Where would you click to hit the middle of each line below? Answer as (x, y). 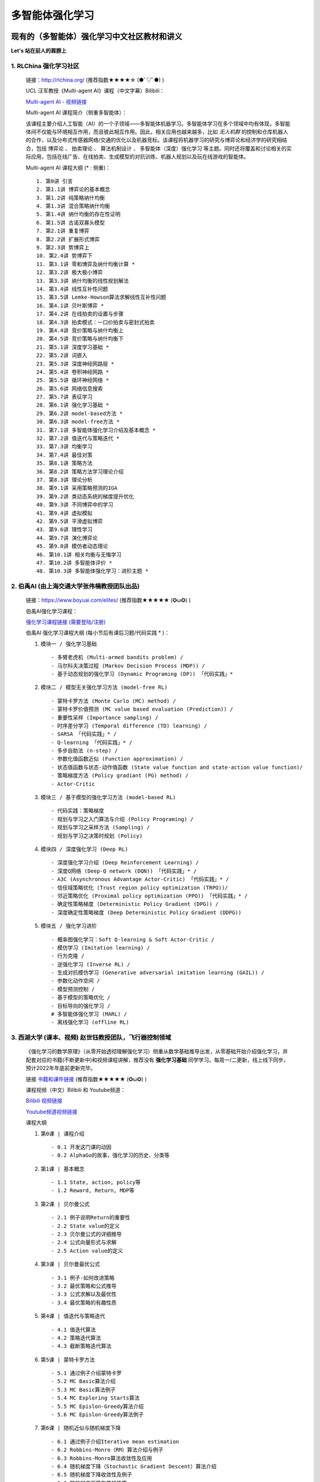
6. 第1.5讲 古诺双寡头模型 (71, 223)
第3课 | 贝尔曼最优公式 (70, 1264)
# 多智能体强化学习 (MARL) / (89, 1014)
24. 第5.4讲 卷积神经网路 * (73, 372)
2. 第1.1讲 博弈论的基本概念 (73, 189)
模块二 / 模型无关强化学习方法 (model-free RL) (104, 687)
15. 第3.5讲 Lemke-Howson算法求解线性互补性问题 (101, 297)
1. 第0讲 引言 (55, 181)
